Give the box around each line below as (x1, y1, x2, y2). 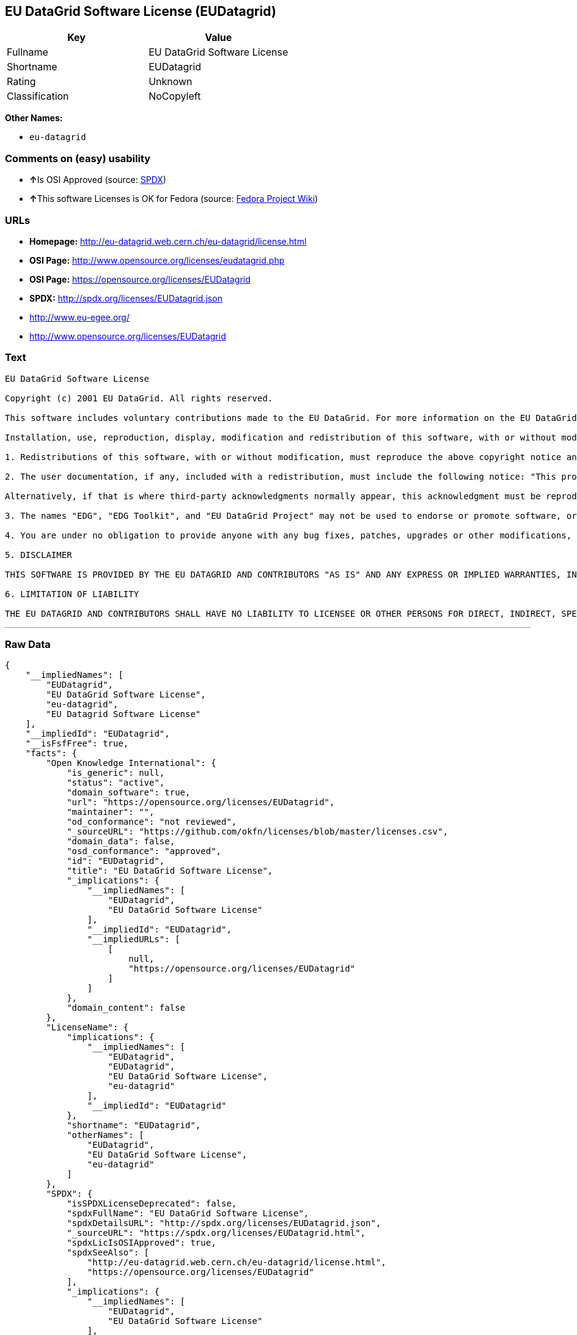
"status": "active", (67, 778, 165, 788)
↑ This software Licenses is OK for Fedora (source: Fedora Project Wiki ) (29, 193, 318, 204)
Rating (7, 75, 36, 88)
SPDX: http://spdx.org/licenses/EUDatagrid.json (29, 292, 222, 303)
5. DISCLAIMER (5, 549, 72, 560)
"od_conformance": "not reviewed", (67, 817, 237, 827)
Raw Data (5, 638, 51, 651)
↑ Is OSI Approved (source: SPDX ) (29, 174, 166, 185)
